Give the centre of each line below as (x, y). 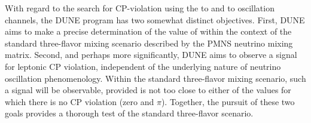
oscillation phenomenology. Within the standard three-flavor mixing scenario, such (155, 78)
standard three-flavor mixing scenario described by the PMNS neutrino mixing (149, 43)
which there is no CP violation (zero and (80, 101)
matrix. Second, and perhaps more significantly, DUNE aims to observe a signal (151, 55)
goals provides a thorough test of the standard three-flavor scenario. (129, 113)
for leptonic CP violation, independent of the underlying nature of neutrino (143, 66)
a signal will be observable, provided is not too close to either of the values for (148, 90)
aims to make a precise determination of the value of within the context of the (148, 31)
